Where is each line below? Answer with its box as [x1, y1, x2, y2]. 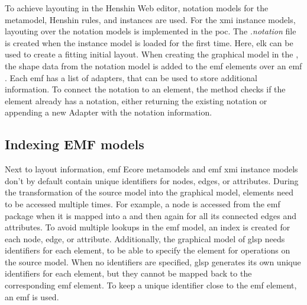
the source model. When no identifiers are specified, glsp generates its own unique [5, 255, 301, 268]
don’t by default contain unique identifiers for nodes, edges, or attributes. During [5, 174, 299, 187]
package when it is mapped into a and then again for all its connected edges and [5, 209, 296, 221]
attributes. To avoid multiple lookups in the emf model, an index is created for [5, 221, 290, 233]
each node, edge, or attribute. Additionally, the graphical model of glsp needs [5, 232, 285, 245]
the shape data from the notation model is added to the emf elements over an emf [5, 59, 302, 72]
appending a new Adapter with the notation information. [5, 106, 212, 118]
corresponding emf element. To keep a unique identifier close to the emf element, [5, 279, 297, 291]
